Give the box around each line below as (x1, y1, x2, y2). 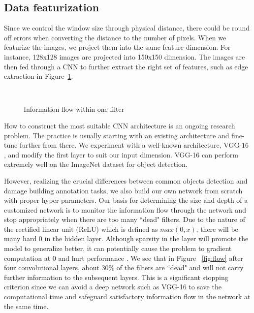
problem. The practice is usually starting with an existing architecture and (4, 130, 229, 140)
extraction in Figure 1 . (4, 71, 73, 81)
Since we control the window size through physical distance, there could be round (4, 23, 250, 33)
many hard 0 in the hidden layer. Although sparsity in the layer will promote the (4, 233, 249, 244)
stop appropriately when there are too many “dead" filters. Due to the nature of (4, 214, 245, 224)
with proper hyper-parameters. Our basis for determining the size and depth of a (4, 195, 248, 205)
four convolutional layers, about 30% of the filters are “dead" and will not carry (4, 262, 244, 273)
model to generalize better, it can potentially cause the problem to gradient (4, 243, 232, 253)
